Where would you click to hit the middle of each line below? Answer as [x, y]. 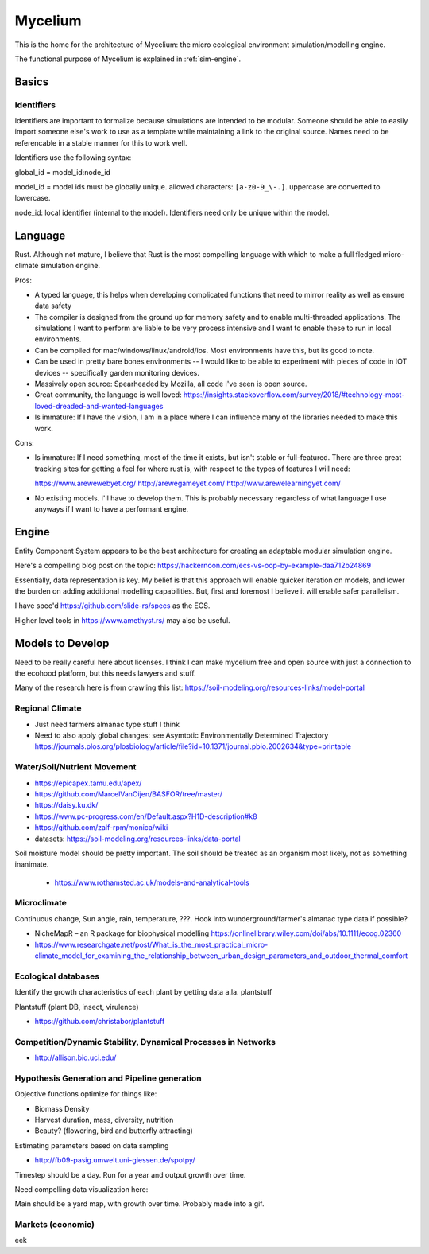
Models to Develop [62, 643]
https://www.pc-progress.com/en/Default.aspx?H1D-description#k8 [146, 816]
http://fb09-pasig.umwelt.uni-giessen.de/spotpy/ [115, 1160]
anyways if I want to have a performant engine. [112, 508]
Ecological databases [57, 976]
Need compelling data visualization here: [81, 1189]
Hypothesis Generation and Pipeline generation [108, 1078]
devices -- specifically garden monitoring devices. [117, 372]
